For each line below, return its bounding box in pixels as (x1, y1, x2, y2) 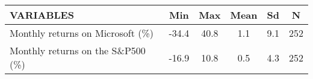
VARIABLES (10, 8, 74, 22)
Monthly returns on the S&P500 (10, 43, 146, 57)
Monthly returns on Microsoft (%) (10, 26, 154, 40)
